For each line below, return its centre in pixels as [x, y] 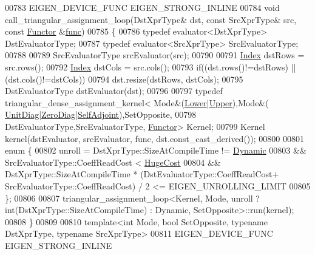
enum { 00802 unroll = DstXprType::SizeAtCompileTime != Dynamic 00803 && [156, 150]
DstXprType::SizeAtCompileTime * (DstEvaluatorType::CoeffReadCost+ [142, 174]
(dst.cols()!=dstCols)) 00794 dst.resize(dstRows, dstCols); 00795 [124, 79]
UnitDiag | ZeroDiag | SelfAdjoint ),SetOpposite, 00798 [101, 114]
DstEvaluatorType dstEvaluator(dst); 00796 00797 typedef [114, 91]
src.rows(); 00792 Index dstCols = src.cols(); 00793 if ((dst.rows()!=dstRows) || [151, 66]
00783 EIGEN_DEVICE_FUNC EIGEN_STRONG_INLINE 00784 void [142, 7]
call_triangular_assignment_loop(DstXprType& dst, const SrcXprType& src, [151, 19]
